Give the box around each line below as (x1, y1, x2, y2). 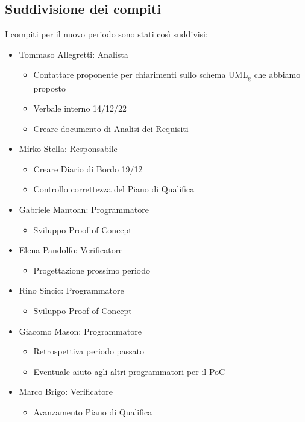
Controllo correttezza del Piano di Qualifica (33, 183, 195, 195)
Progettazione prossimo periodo (33, 263, 150, 276)
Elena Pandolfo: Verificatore (19, 244, 123, 256)
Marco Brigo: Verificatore (19, 385, 113, 398)
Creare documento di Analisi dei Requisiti (33, 122, 189, 134)
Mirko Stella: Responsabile (19, 142, 118, 155)
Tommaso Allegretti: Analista (19, 48, 128, 60)
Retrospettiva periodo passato (33, 345, 144, 357)
